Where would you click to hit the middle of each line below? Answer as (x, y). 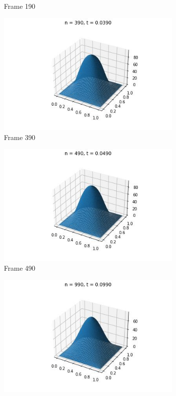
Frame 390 (20, 137)
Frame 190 (20, 6)
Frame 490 (20, 268)
